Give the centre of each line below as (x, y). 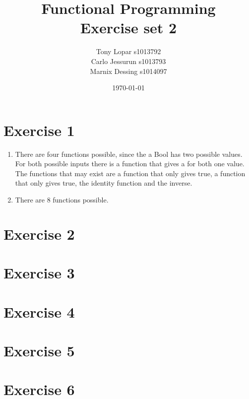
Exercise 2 (39, 233)
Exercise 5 (39, 350)
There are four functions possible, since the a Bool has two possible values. (129, 154)
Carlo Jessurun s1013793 (128, 61)
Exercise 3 (39, 273)
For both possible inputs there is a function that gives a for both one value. (130, 164)
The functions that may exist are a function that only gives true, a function (130, 173)
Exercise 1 (39, 130)
